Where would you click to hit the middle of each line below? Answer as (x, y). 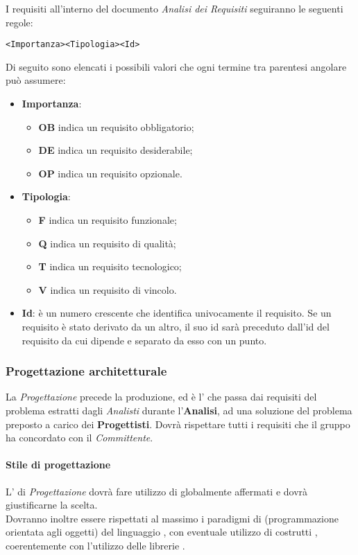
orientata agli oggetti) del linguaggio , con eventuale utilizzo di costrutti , (162, 532)
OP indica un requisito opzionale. (110, 173)
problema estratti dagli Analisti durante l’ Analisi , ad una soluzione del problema (179, 410)
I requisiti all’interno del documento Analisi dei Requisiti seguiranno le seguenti (174, 8)
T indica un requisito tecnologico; (110, 266)
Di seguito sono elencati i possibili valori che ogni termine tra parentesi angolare (176, 66)
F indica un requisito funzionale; (108, 220)
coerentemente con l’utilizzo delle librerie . (95, 545)
